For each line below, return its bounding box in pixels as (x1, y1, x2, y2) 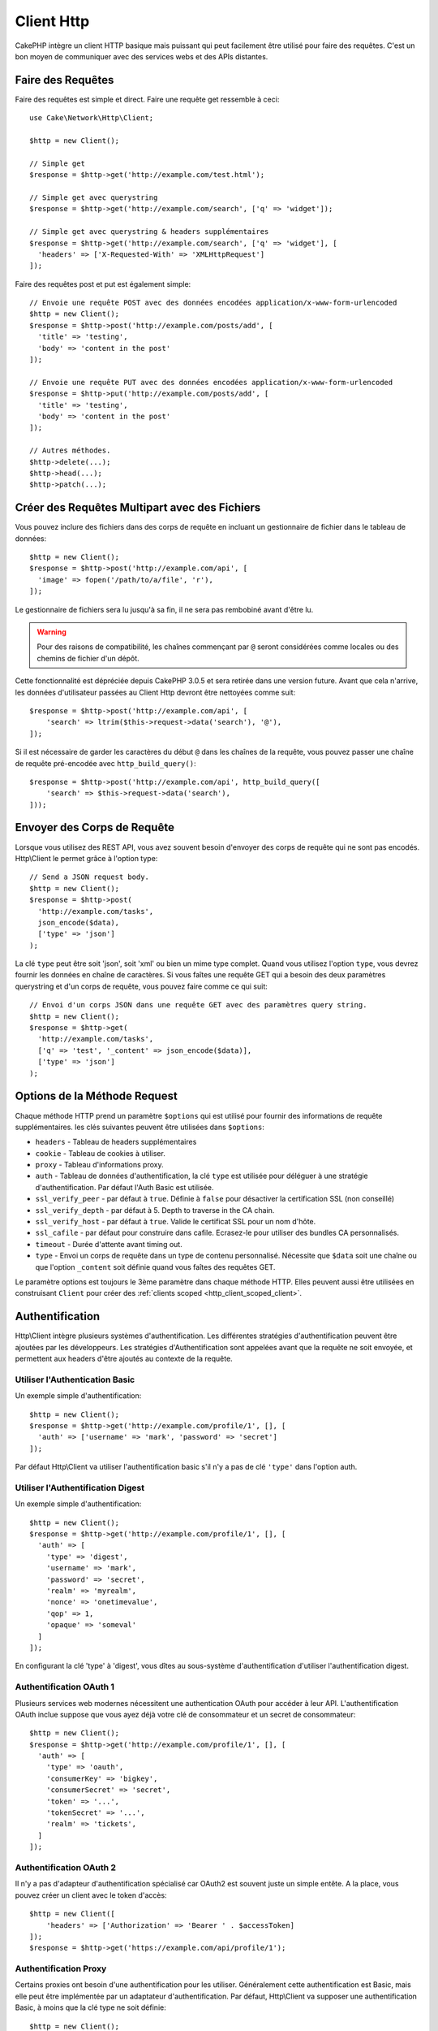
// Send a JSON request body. (29, 873, 150, 881)
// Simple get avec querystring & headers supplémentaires (29, 227, 269, 236)
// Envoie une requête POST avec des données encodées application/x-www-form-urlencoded (29, 298, 397, 308)
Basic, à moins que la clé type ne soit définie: (15, 2003, 166, 2012)
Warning (36, 626, 67, 637)
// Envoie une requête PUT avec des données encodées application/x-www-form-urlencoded (29, 378, 393, 387)
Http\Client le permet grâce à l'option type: (15, 853, 158, 863)
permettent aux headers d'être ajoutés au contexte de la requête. (15, 1353, 233, 1364)
